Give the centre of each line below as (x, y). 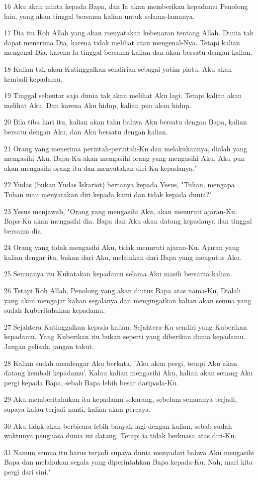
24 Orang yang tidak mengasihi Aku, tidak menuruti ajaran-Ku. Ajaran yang (122, 247)
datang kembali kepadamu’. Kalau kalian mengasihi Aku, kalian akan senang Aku (129, 373)
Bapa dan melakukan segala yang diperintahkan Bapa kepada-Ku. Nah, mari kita (129, 462)
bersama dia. (24, 230)
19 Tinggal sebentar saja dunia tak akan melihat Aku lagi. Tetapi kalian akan (123, 95)
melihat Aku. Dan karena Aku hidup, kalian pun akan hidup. (98, 105)
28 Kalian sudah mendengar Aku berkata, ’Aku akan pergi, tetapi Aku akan (121, 363)
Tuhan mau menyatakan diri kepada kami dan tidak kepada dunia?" (108, 194)
